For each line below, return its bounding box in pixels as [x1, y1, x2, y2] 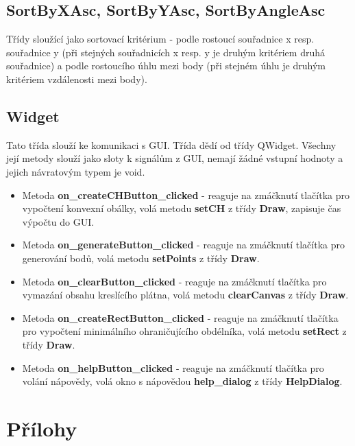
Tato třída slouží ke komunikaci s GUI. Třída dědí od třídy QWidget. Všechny [6, 137, 336, 152]
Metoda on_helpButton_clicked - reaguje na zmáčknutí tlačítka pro [22, 360, 324, 375]
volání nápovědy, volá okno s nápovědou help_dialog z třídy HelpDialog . [22, 374, 343, 388]
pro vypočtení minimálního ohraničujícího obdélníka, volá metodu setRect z [22, 324, 347, 338]
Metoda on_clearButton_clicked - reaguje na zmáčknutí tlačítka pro [22, 274, 327, 288]
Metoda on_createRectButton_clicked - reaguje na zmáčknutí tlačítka [22, 310, 339, 325]
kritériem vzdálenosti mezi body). [6, 71, 147, 86]
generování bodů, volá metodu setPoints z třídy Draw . [22, 250, 260, 265]
